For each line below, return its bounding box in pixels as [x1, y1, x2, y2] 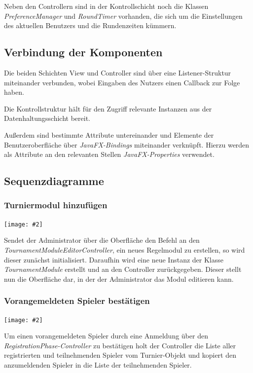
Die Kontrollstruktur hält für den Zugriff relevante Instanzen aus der [4, 103, 212, 113]
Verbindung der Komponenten [4, 44, 163, 60]
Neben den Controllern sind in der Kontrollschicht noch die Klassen [4, 1, 209, 11]
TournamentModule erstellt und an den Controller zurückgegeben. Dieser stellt [4, 264, 242, 274]
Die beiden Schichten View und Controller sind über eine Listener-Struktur [4, 67, 231, 77]
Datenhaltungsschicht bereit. [4, 113, 91, 123]
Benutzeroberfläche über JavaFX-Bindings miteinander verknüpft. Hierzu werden [4, 139, 250, 149]
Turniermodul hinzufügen [4, 199, 108, 211]
